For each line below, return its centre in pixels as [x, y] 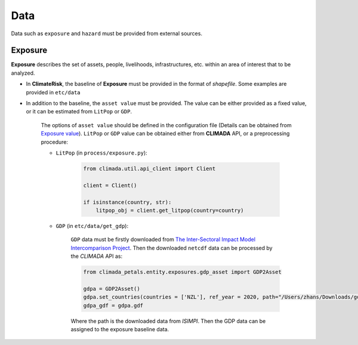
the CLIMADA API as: [96, 256]
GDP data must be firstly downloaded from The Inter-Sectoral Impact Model [163, 239]
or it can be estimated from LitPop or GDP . [79, 112]
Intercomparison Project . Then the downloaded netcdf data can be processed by [172, 248]
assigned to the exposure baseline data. [120, 329]
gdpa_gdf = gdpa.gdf [113, 305]
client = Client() [110, 185]
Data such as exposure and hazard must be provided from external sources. [107, 33]
